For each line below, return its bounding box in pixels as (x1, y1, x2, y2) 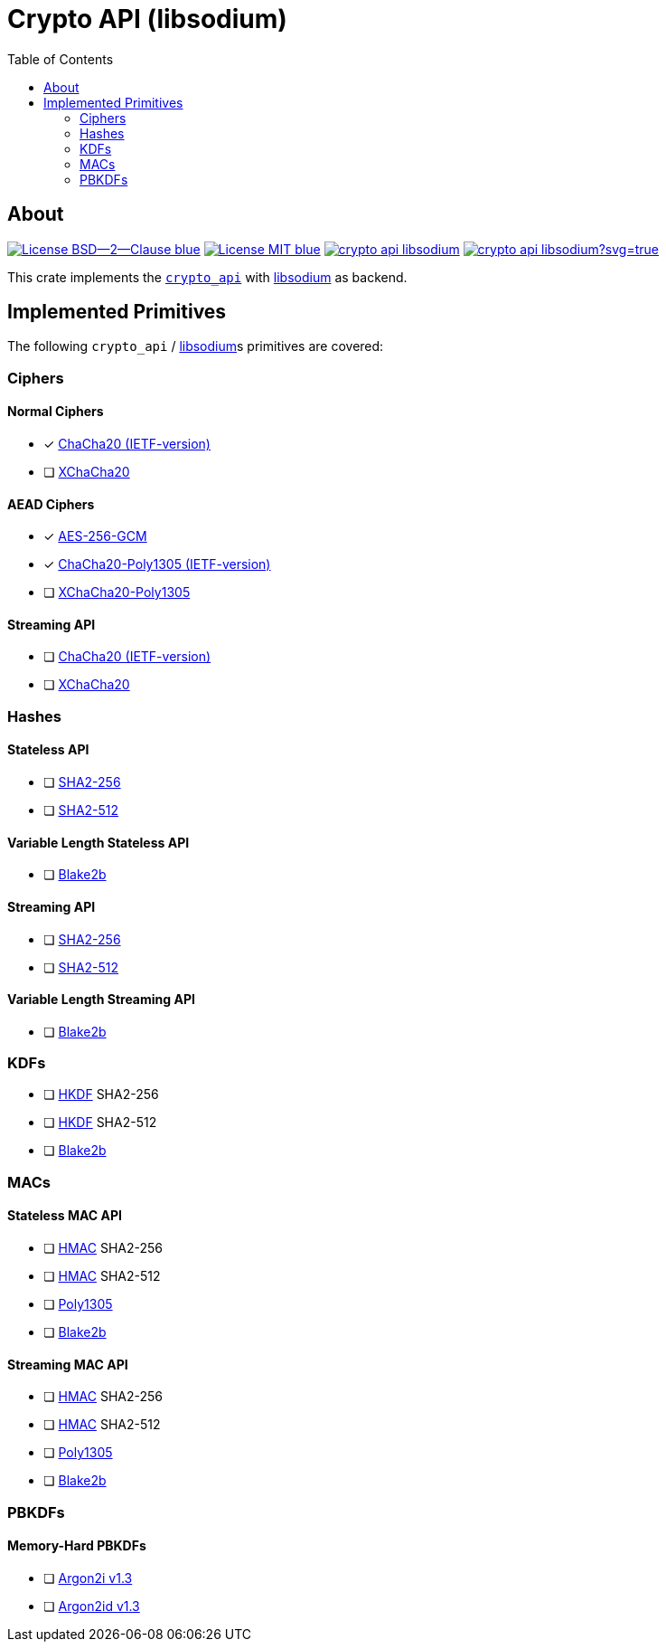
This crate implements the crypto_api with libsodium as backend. (7, 269, 408, 285)
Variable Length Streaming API (7, 991, 195, 1008)
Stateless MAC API (7, 1208, 122, 1224)
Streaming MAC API (7, 1356, 128, 1372)
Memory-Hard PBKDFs (7, 1538, 146, 1554)
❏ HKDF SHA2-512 (43, 1114, 157, 1131)
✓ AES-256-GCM (43, 528, 147, 545)
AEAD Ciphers (7, 496, 95, 512)
